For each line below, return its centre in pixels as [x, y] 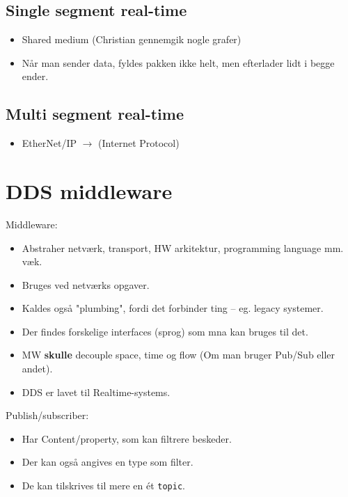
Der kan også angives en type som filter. [108, 462]
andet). [37, 369]
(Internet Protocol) [139, 143]
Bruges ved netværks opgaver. [86, 284]
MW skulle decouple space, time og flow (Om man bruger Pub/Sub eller [179, 355]
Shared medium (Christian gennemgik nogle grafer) [132, 39]
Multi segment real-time [95, 114]
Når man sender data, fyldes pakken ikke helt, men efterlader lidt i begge [178, 62]
